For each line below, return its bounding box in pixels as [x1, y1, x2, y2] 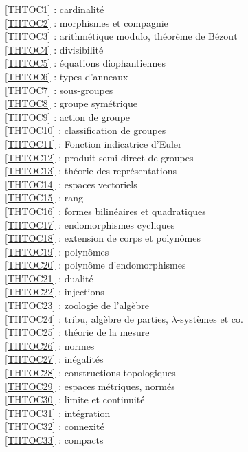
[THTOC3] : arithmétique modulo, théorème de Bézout [5, 29, 238, 43]
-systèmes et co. [177, 311, 243, 326]
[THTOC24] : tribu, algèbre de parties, [5, 311, 168, 326]
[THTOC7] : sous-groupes [5, 82, 113, 97]
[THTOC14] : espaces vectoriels [5, 177, 137, 191]
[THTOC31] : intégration [5, 405, 111, 420]
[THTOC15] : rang [5, 190, 83, 205]
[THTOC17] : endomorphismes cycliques [5, 217, 175, 231]
